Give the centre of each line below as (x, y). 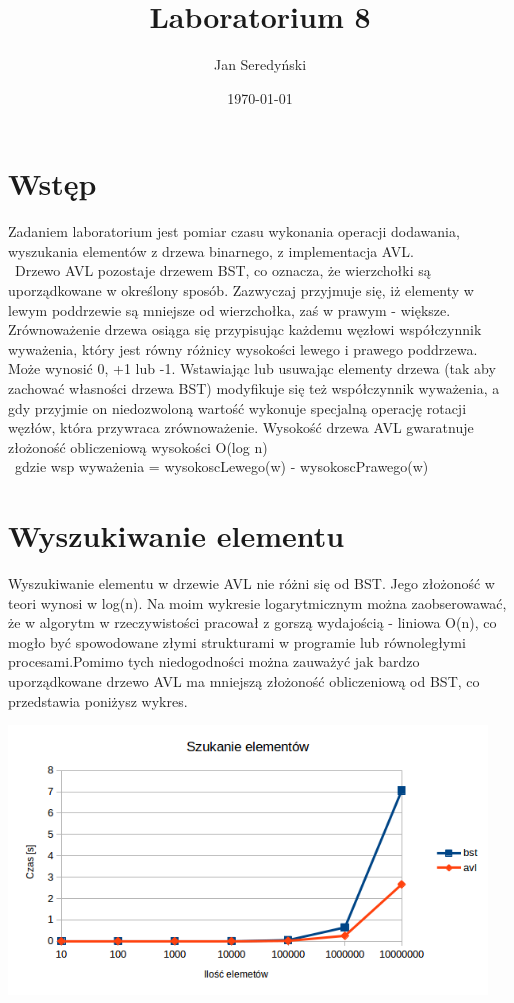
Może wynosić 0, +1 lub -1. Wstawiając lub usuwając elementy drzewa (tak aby (252, 368)
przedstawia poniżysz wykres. (98, 700)
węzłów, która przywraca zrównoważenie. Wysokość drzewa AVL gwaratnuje (241, 427)
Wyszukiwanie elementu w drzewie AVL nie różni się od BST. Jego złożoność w (251, 583)
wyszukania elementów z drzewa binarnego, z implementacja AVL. (211, 250)
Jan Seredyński (260, 64)
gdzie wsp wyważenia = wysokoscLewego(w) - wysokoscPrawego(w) (221, 466)
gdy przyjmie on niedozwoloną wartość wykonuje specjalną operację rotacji (237, 407)
